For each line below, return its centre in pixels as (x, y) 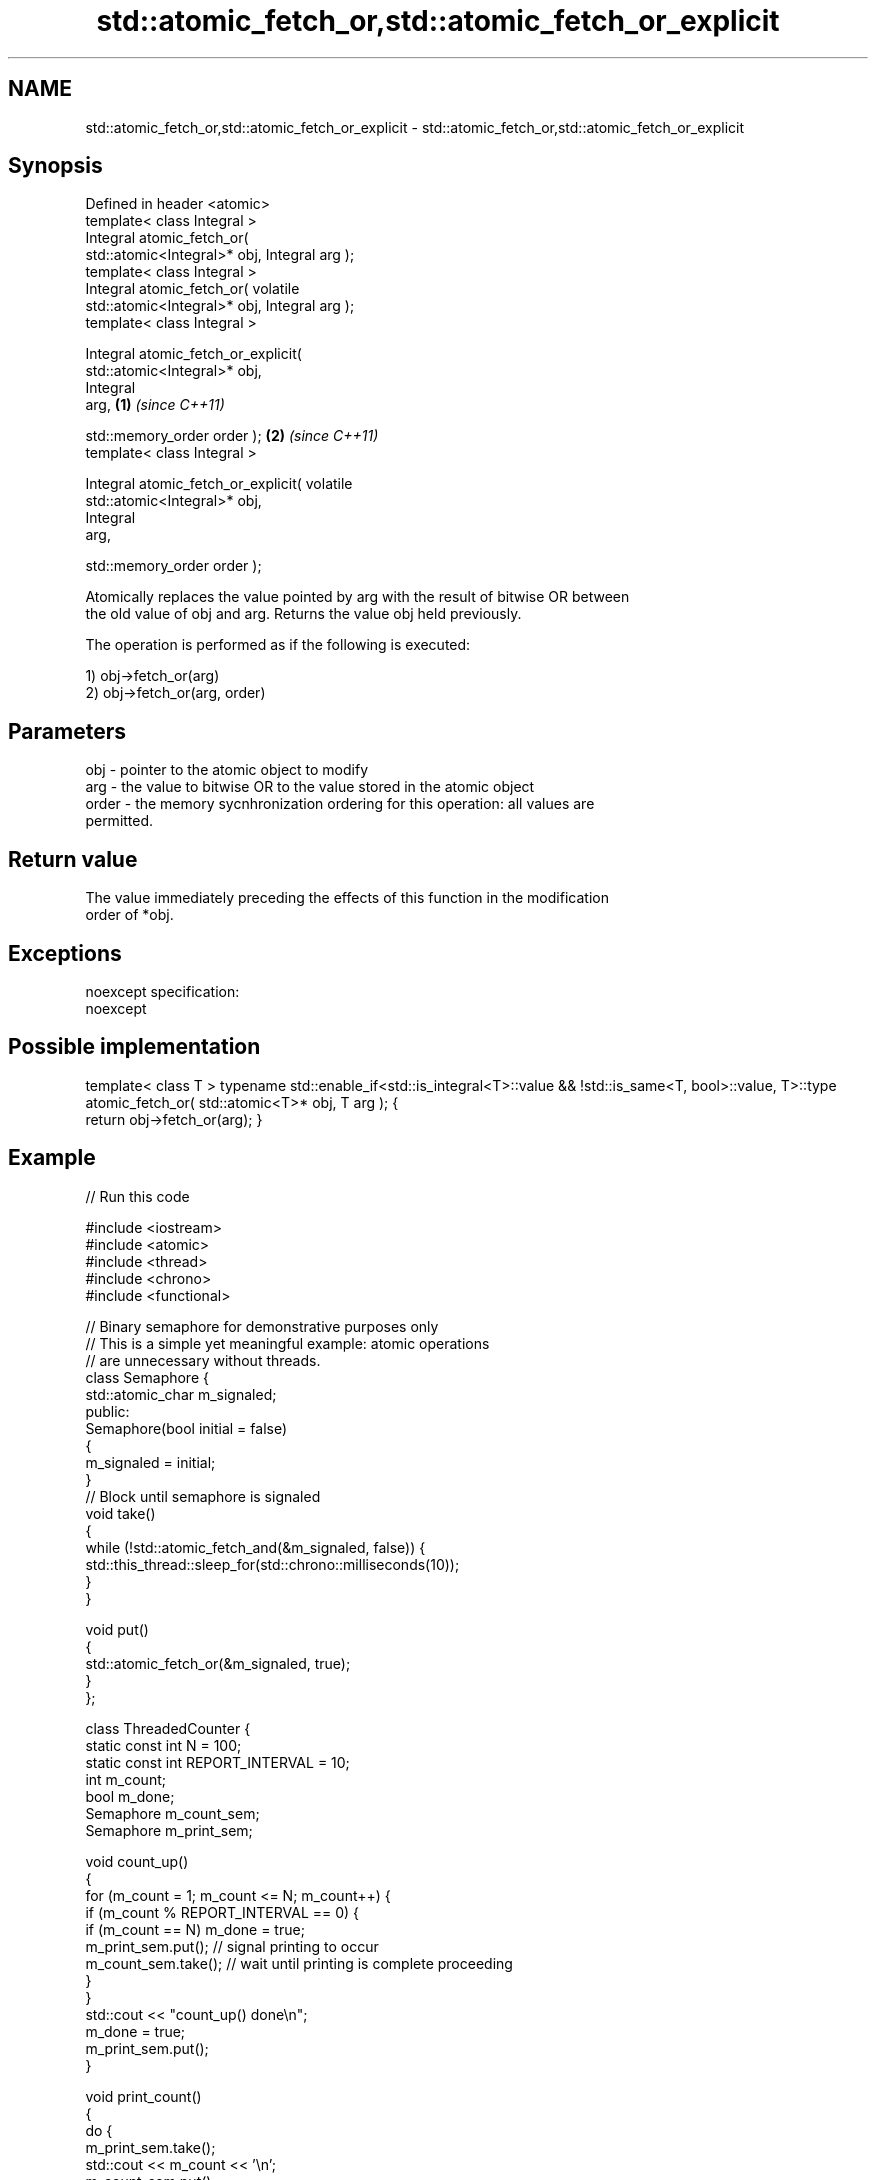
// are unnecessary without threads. (203, 1360)
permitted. (119, 821)
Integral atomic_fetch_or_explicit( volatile (219, 484)
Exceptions (65, 953)
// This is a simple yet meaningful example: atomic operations (287, 1343)
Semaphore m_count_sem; (172, 1813)
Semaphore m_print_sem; (169, 1830)
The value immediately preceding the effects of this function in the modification (347, 898)
